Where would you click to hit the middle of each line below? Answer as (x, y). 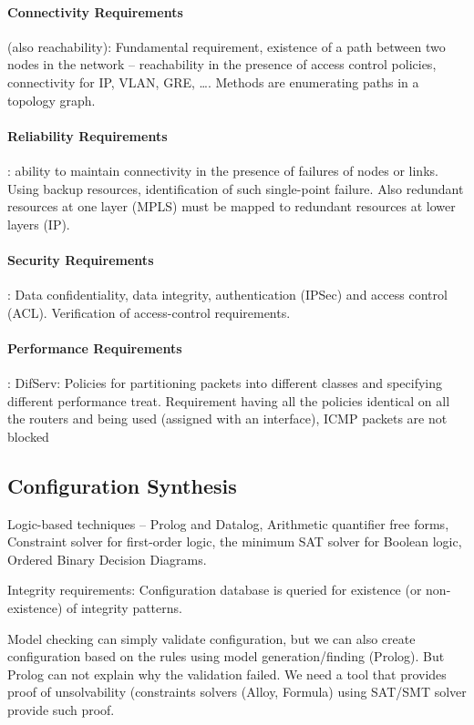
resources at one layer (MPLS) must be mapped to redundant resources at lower (232, 206)
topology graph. (52, 100)
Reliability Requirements (88, 135)
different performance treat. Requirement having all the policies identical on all (229, 400)
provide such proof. (61, 710)
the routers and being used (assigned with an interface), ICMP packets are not (227, 419)
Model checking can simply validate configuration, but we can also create (211, 638)
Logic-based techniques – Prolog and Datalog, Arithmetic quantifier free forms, (228, 523)
